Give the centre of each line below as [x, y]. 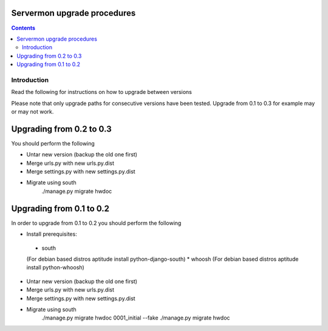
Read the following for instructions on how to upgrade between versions [102, 92]
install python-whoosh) [55, 267]
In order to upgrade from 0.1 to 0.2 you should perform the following [96, 223]
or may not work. [32, 112]
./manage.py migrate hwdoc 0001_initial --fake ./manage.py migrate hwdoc [136, 318]
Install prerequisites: [52, 234]
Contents [23, 28]
